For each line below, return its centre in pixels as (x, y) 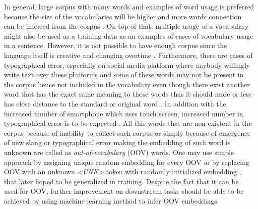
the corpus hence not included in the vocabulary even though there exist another (127, 84)
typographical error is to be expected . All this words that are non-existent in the (128, 123)
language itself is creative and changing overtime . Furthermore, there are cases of (128, 55)
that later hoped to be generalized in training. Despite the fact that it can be (121, 181)
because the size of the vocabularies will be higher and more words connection (123, 16)
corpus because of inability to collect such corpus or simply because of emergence (127, 132)
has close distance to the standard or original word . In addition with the (115, 103)
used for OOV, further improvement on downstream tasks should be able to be (124, 191)
